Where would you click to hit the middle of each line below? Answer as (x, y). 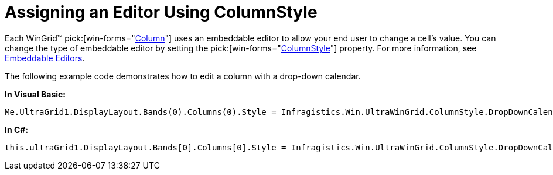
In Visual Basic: (35, 94)
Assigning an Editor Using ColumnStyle (161, 12)
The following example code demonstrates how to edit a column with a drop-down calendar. (183, 76)
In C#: (17, 129)
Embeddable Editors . (45, 58)
